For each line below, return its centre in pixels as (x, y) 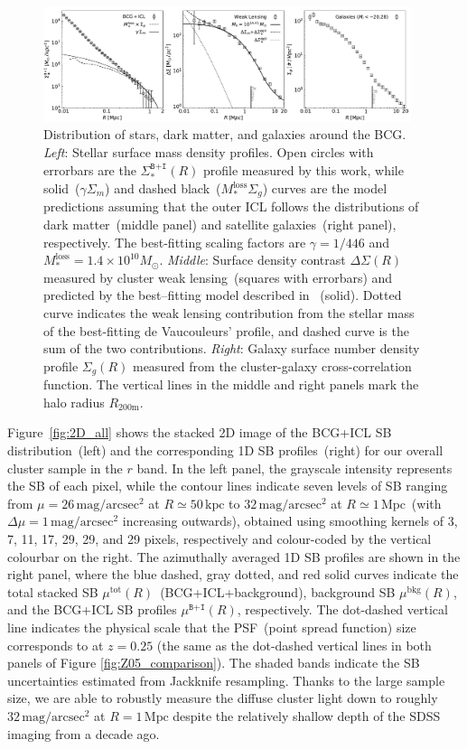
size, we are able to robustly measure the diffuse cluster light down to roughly (223, 698)
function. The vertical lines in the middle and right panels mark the (231, 384)
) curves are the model (325, 188)
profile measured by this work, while (304, 169)
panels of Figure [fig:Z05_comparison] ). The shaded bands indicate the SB (214, 663)
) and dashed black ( (163, 188)
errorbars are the (90, 169)
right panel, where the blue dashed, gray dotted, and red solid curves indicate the (233, 574)
